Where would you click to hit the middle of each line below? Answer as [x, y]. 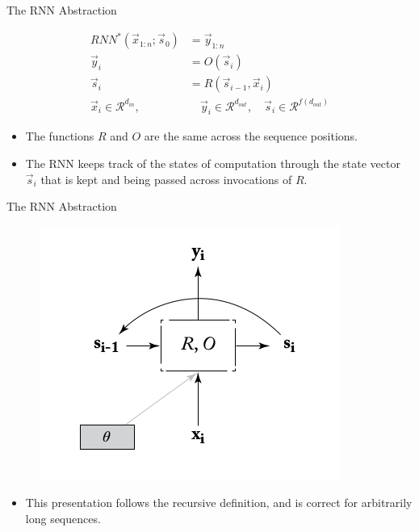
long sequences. [63, 519]
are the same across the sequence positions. [251, 136]
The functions [60, 136]
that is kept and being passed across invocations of [166, 179]
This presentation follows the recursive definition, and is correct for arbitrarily [219, 503]
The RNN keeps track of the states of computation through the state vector [213, 163]
